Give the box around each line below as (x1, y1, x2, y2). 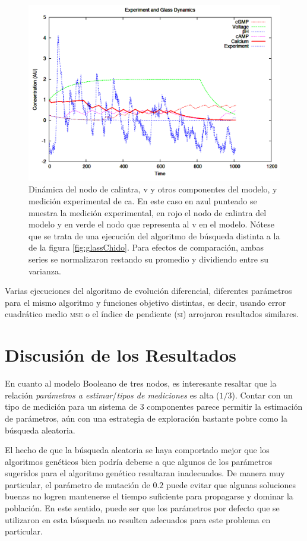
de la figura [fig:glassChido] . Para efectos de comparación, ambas (29, 241, 264, 254)
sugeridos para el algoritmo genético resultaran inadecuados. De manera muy (5, 467, 285, 479)
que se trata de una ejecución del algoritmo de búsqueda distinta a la (29, 229, 280, 242)
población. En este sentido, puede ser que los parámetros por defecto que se (5, 502, 280, 514)
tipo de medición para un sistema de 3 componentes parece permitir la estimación (5, 400, 303, 413)
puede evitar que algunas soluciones (166, 478, 296, 491)
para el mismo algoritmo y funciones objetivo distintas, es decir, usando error (5, 296, 286, 308)
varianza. (29, 264, 61, 277)
